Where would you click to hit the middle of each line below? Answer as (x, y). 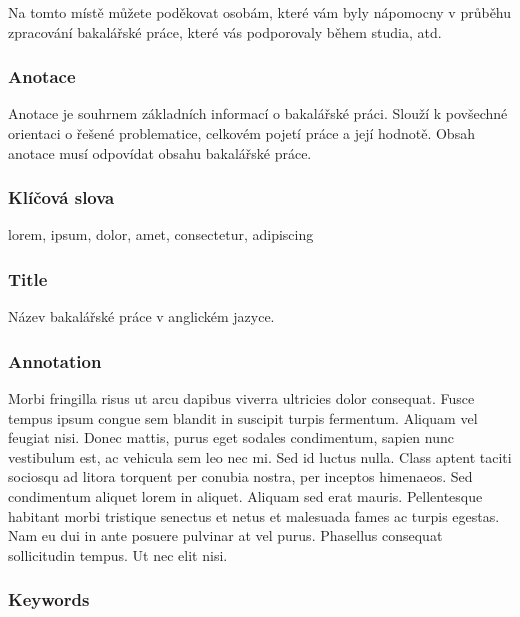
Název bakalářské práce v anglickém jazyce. (141, 316)
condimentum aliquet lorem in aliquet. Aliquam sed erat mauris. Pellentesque (245, 496)
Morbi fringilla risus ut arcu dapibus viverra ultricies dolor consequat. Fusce (241, 398)
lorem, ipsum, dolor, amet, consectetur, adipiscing (161, 234)
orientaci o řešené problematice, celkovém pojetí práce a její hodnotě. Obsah (241, 133)
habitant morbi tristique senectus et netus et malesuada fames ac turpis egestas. (254, 515)
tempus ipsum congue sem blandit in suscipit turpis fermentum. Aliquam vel (243, 417)
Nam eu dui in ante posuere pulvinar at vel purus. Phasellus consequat (225, 535)
